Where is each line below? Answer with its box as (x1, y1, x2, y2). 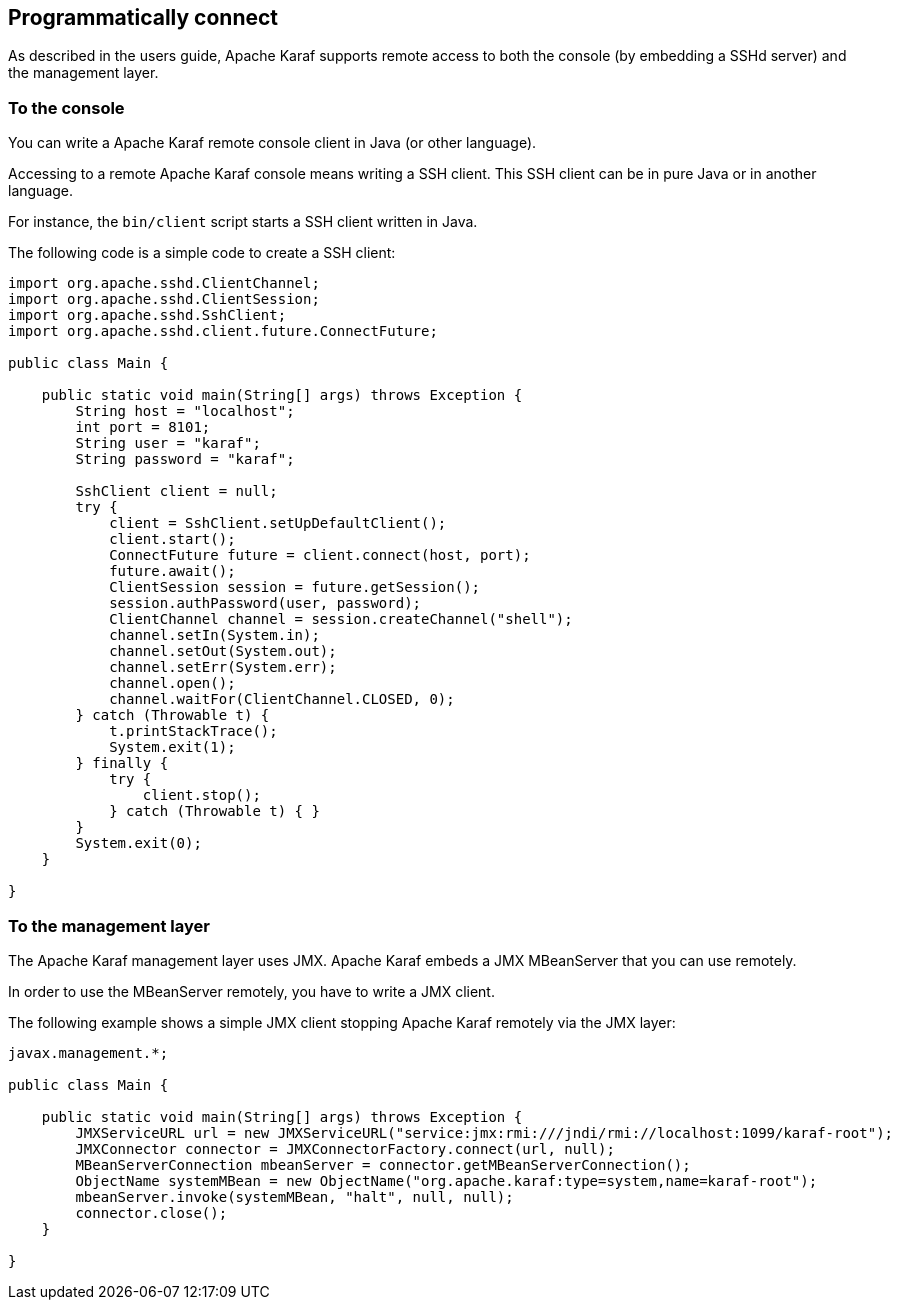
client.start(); (109, 531, 236, 548)
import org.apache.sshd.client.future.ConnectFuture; (8, 323, 438, 340)
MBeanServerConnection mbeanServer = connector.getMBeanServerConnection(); (75, 1156, 691, 1173)
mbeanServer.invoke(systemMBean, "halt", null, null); (75, 1188, 514, 1205)
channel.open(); (109, 675, 236, 692)
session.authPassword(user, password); (109, 595, 422, 612)
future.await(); (109, 563, 236, 580)
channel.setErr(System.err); (109, 659, 337, 676)
